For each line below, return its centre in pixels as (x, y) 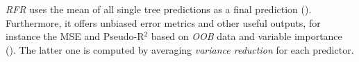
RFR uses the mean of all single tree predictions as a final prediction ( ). (159, 9)
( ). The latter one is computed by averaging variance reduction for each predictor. (180, 49)
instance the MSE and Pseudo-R (75, 36)
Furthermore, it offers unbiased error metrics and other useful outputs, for (163, 22)
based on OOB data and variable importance (247, 36)
